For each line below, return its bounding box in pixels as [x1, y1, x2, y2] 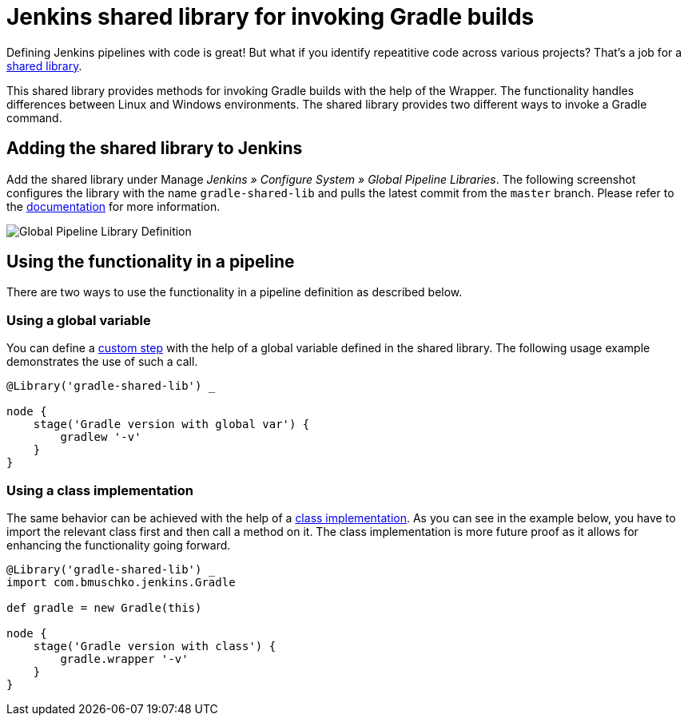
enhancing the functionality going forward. [6, 538, 231, 552]
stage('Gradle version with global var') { [33, 418, 310, 431]
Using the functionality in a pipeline [6, 252, 295, 272]
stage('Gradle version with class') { [33, 639, 276, 653]
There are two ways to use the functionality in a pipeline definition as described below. [6, 285, 463, 300]
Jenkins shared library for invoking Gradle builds [6, 3, 535, 30]
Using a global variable [6, 311, 151, 328]
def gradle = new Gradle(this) [6, 601, 202, 614]
